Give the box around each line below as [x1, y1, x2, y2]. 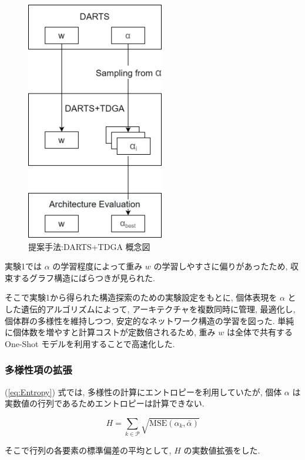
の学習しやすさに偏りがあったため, [153, 260, 288, 272]
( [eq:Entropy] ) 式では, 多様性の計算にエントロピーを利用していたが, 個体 [5, 385, 282, 398]
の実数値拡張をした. [183, 444, 260, 456]
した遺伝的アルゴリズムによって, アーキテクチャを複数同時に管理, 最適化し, [5, 303, 296, 315]
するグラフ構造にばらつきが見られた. [12, 271, 155, 284]
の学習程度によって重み [52, 260, 143, 272]
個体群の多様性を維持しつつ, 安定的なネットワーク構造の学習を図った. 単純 [5, 314, 294, 326]
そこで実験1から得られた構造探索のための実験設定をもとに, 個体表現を [5, 291, 277, 304]
